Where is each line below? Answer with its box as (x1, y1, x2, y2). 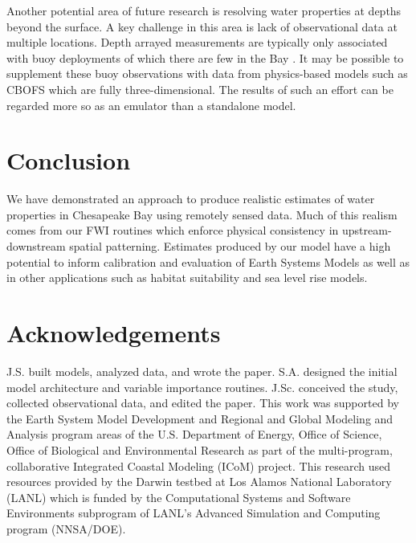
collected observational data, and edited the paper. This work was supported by (6, 394, 399, 411)
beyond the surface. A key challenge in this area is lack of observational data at (6, 18, 398, 35)
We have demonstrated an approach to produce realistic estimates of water (6, 190, 375, 207)
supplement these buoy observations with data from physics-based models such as (6, 65, 408, 82)
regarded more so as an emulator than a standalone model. (6, 96, 296, 113)
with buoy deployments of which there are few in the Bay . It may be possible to (6, 49, 404, 66)
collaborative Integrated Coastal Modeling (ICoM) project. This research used (6, 457, 391, 474)
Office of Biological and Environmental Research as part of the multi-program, (6, 441, 393, 458)
